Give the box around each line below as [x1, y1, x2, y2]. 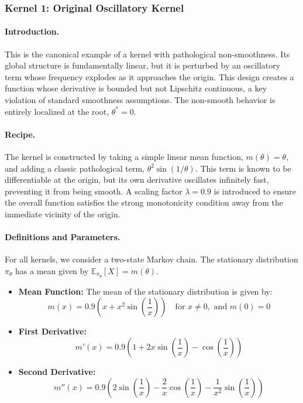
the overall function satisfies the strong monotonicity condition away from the [5, 196, 284, 209]
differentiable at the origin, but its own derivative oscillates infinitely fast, [5, 173, 269, 186]
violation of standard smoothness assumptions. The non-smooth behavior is [5, 94, 276, 106]
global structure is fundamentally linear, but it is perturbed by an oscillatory [5, 59, 281, 71]
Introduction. [5, 25, 60, 37]
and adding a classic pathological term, [5, 162, 144, 174]
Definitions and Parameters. [5, 231, 120, 243]
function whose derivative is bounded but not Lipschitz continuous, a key [5, 82, 267, 94]
